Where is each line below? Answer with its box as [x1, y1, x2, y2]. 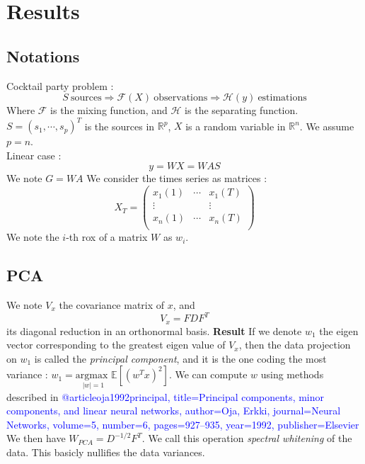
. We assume [299, 118, 354, 133]
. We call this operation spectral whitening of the [141, 431, 352, 446]
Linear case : [6, 147, 62, 162]
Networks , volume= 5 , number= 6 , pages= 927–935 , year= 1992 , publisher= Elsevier [6, 417, 359, 431]
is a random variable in [185, 118, 286, 133]
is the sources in [84, 118, 155, 133]
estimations [257, 93, 307, 103]
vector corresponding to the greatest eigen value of [6, 337, 226, 352]
